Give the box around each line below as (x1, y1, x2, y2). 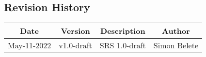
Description (100, 25, 145, 37)
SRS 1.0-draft (99, 40, 146, 51)
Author (162, 25, 190, 37)
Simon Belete (153, 40, 199, 51)
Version (61, 25, 90, 37)
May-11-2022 (8, 40, 51, 51)
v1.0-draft (59, 40, 92, 51)
